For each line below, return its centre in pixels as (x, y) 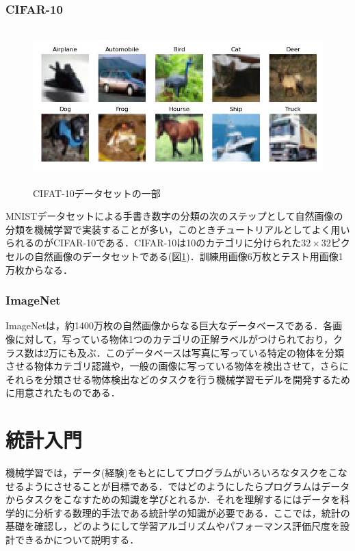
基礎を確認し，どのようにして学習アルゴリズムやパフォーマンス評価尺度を (173, 526)
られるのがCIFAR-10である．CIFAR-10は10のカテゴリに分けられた (154, 243)
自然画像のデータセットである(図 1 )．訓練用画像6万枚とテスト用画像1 (188, 256)
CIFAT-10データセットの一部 (97, 193)
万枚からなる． (39, 269)
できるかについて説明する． (77, 540)
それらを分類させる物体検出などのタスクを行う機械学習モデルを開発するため (178, 379)
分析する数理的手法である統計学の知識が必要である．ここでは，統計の (192, 512)
